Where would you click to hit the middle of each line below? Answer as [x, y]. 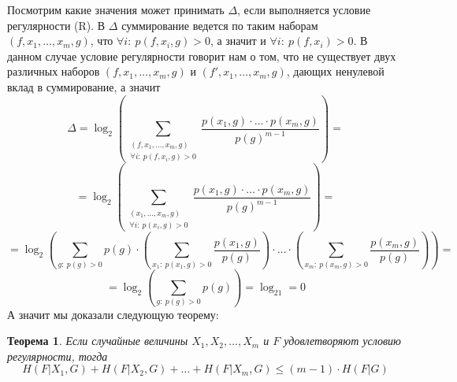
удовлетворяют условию [342, 341]
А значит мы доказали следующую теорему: [113, 314]
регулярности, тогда [58, 356]
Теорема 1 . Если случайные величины [98, 341]
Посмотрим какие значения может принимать [116, 9]
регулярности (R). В [56, 25]
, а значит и [238, 41]
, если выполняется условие [304, 9]
